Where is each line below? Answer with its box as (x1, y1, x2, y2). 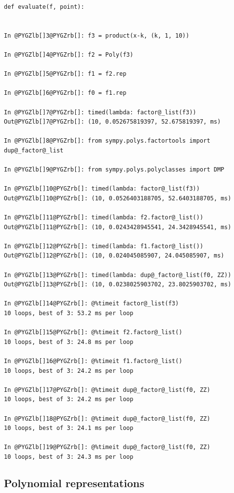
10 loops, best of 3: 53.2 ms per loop (4, 310, 133, 317)
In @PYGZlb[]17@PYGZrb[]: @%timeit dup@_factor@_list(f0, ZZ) (4, 386, 211, 393)
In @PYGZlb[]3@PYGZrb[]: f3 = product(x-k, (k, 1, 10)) (4, 32, 190, 39)
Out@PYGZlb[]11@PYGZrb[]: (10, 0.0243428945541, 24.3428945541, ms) (4, 223, 232, 231)
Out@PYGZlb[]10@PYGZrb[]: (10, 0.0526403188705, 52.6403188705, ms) (4, 194, 232, 202)
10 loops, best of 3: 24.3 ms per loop (4, 453, 133, 460)
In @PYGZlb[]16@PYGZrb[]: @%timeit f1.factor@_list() (4, 357, 183, 364)
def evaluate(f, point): (4, 3, 85, 10)
